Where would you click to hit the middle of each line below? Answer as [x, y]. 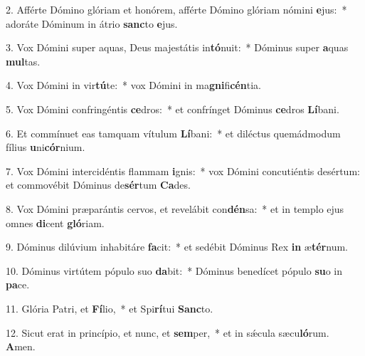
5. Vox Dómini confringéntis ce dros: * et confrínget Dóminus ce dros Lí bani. [173, 109]
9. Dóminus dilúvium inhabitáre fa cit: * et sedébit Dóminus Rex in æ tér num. [177, 247]
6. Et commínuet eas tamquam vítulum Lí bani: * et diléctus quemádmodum [173, 133]
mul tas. [23, 61]
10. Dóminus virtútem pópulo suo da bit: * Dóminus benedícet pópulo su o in [174, 270]
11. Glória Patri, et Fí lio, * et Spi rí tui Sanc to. [110, 308]
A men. [21, 346]
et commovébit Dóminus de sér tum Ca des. [98, 185]
